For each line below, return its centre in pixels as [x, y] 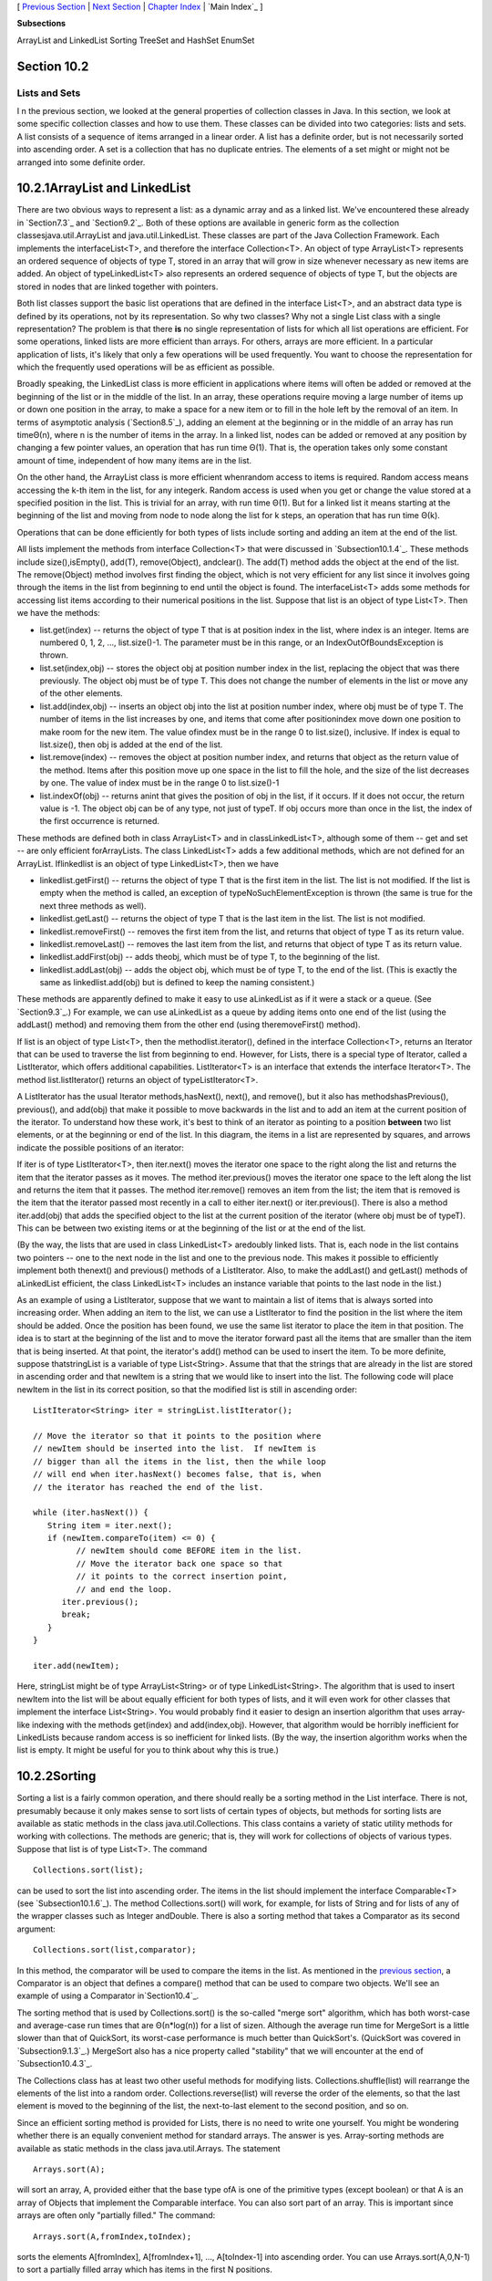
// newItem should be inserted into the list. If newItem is [175, 1449]
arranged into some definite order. [81, 162]
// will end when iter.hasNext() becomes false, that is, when [177, 1474]
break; [76, 1614]
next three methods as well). [93, 906]
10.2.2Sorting [56, 1776]
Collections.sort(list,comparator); [115, 1950]
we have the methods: [58, 613]
